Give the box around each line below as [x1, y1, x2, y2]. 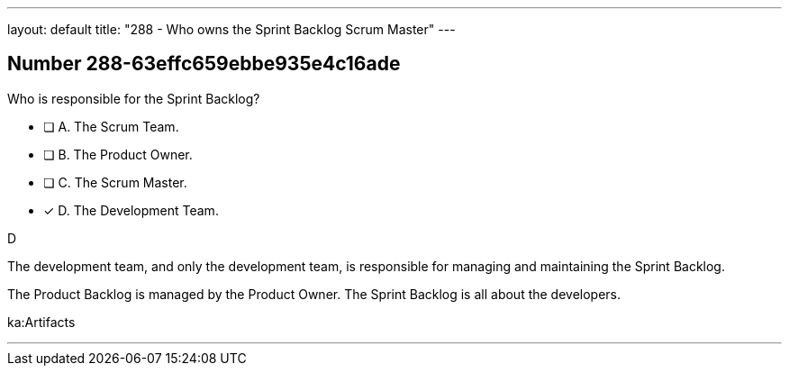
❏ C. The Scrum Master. [43, 174, 187, 190]
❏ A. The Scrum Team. [43, 118, 179, 134]
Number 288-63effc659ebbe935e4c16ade [7, 52, 401, 76]
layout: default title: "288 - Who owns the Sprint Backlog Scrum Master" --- [7, 22, 456, 37]
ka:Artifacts [7, 314, 76, 330]
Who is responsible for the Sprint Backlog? [7, 90, 260, 106]
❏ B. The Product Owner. [43, 146, 193, 162]
